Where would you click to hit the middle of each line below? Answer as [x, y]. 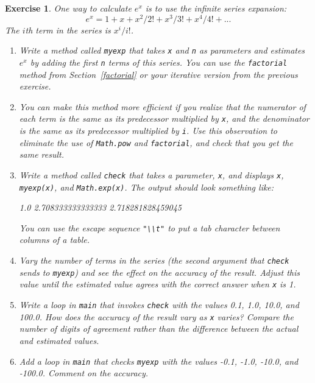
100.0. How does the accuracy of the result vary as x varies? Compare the [156, 316]
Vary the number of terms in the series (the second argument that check [154, 260]
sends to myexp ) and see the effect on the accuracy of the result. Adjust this [160, 272]
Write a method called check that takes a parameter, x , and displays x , [151, 174]
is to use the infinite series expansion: [216, 8]
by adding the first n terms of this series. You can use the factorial [159, 62]
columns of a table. [55, 240]
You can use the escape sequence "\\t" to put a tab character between [150, 227]
